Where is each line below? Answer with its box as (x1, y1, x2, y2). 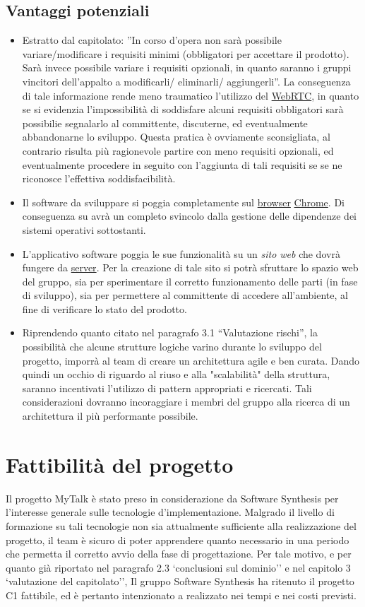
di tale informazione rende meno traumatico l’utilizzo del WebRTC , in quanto (22, 88, 359, 102)
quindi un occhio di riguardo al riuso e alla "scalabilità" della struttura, (22, 367, 330, 382)
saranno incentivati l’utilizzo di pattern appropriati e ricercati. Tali (22, 380, 312, 395)
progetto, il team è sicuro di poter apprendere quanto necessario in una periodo (6, 532, 349, 547)
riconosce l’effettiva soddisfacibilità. (22, 171, 176, 186)
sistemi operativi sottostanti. (22, 222, 146, 237)
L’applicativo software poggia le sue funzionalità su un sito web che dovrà (22, 246, 340, 261)
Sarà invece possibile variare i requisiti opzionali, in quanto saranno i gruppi (22, 60, 352, 75)
